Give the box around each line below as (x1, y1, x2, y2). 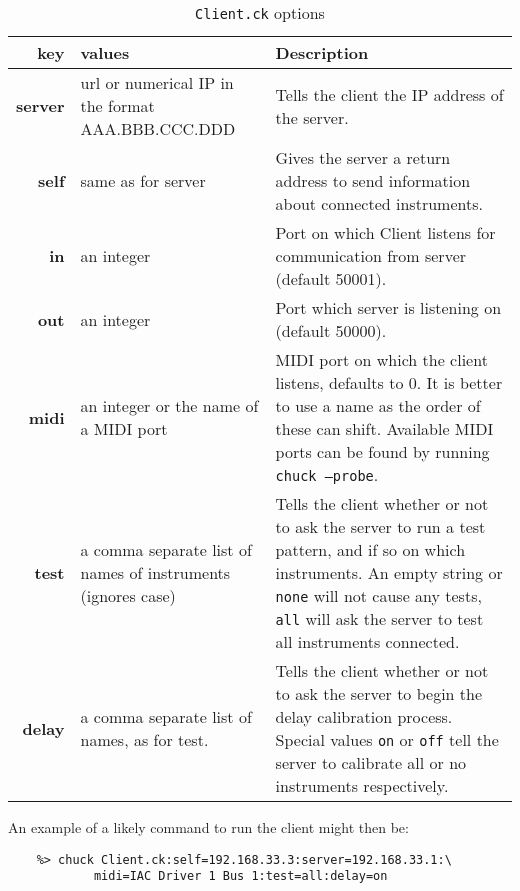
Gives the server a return (275, 146, 451, 169)
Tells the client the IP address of (275, 82, 504, 106)
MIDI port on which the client (275, 348, 488, 371)
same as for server (80, 169, 206, 192)
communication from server (275, 244, 467, 267)
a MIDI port (80, 417, 168, 440)
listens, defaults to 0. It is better (275, 371, 503, 394)
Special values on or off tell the (275, 728, 499, 751)
